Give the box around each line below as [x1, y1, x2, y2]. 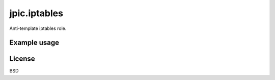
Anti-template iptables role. [9, 25, 67, 31]
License [9, 55, 35, 63]
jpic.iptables [9, 8, 64, 19]
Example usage [9, 38, 60, 47]
